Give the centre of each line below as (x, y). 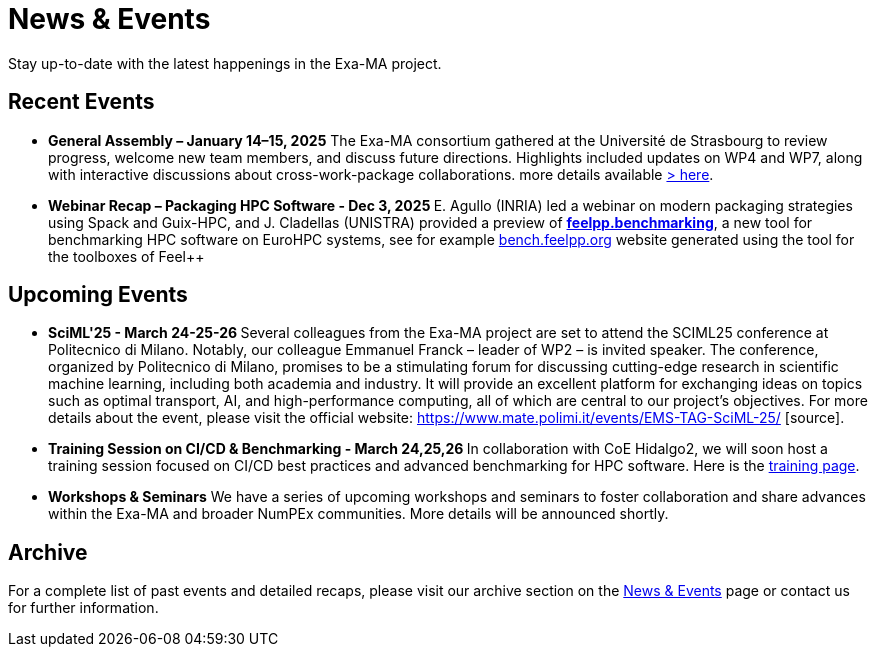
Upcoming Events (98, 295)
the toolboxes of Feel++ (126, 256)
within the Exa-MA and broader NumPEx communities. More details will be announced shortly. (358, 514)
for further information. (83, 608)
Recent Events (81, 102)
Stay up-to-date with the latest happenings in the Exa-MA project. (225, 63)
